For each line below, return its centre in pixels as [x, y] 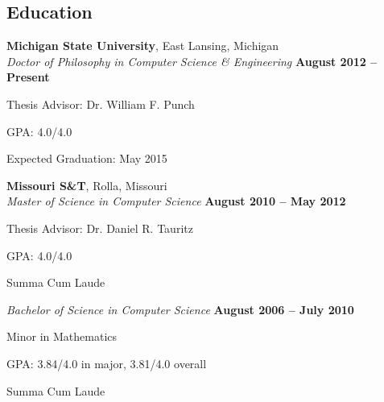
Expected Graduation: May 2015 [87, 158]
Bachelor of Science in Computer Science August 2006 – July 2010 [180, 309]
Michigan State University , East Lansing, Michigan [143, 46]
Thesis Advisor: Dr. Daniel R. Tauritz [100, 228]
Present [28, 77]
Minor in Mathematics [62, 336]
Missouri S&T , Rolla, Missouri [87, 185]
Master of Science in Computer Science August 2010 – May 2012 [176, 201]
